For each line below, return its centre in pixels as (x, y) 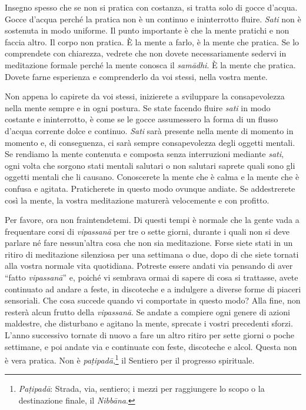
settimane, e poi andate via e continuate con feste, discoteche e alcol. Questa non (151, 346)
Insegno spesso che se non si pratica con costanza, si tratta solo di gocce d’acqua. (151, 7)
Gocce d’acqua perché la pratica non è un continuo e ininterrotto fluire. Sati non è (153, 19)
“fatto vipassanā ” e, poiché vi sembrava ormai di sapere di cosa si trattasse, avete (152, 277)
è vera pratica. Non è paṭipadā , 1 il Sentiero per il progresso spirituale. (130, 359)
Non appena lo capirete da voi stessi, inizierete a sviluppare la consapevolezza (145, 96)
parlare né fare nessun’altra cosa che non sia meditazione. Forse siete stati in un (149, 243)
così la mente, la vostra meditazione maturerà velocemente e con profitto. (137, 200)
